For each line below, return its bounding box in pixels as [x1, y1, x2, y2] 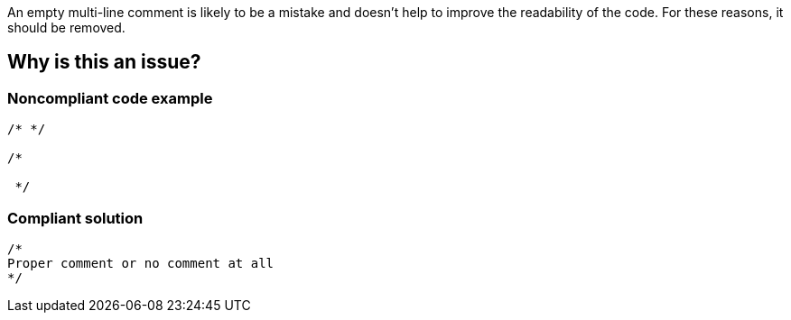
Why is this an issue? [7, 50, 201, 74]
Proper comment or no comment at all [7, 255, 275, 270]
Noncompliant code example [7, 88, 213, 107]
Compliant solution [7, 208, 144, 227]
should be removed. [7, 20, 126, 35]
